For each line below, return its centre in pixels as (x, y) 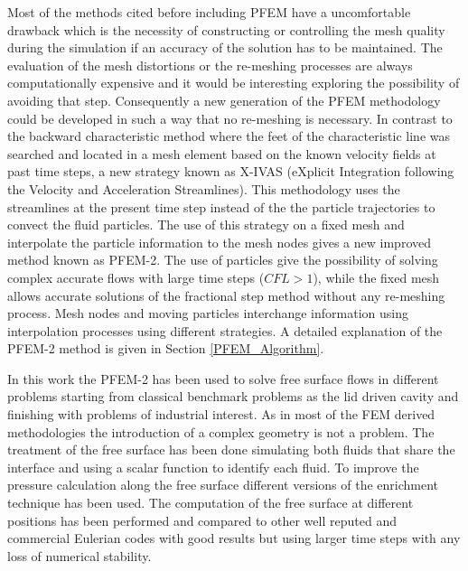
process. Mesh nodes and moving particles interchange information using (208, 313)
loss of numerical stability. (80, 555)
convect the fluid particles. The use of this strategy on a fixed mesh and (206, 225)
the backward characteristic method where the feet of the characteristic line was (229, 136)
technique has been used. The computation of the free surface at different (211, 503)
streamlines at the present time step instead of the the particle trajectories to (221, 206)
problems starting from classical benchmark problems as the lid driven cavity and (233, 396)
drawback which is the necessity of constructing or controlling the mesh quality (226, 29)
